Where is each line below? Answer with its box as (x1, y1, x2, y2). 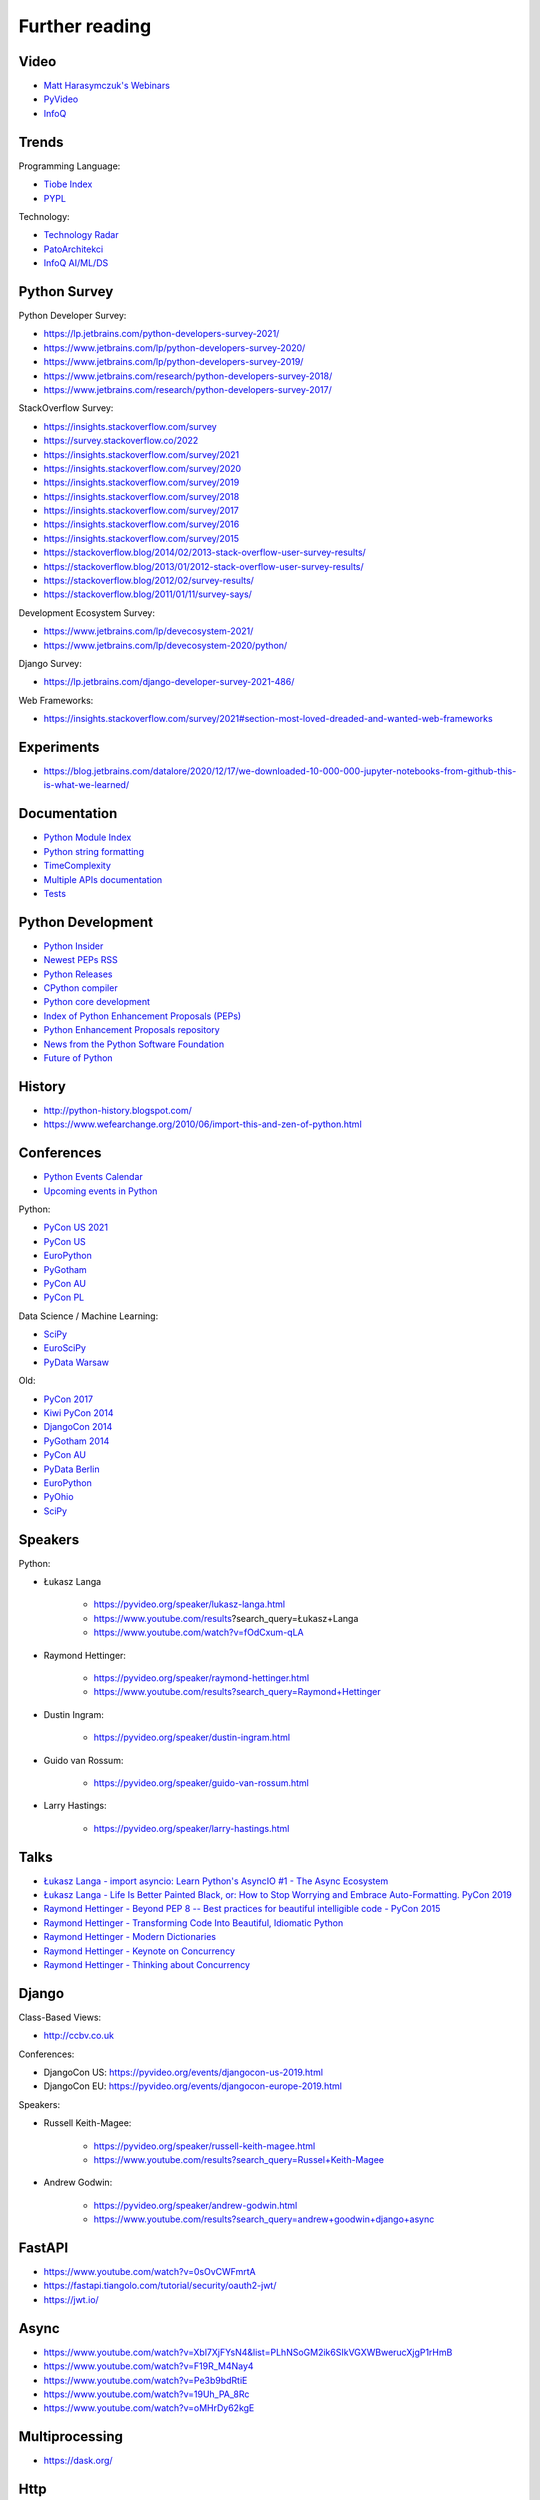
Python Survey (18, 283, 114, 300)
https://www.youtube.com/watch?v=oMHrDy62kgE (43, 2402, 255, 2414)
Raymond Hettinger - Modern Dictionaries (43, 1931, 217, 1943)
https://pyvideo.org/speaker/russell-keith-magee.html (93, 2140, 316, 2152)
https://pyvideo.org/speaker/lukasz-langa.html (93, 1598, 285, 1610)
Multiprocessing (18, 2428, 124, 2445)
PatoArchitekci (43, 243, 104, 255)
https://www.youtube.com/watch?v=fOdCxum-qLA (93, 1626, 304, 1639)
